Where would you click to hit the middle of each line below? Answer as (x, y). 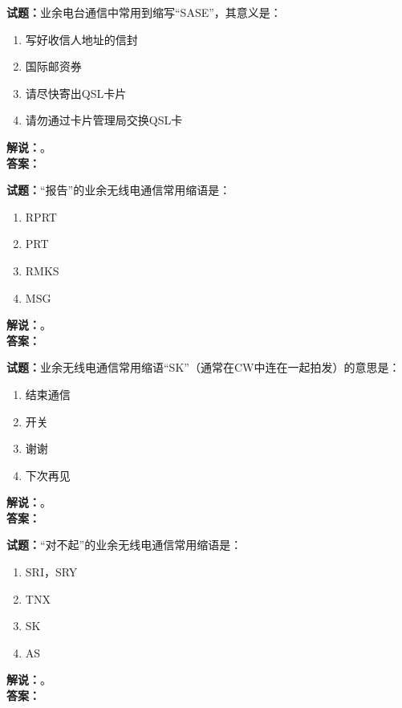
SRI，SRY (51, 572)
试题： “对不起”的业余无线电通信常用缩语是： (124, 545)
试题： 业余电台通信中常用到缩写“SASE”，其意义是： (144, 12)
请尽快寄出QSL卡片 (76, 93)
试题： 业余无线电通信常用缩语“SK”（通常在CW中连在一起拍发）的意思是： (203, 367)
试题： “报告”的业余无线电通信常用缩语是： (119, 190)
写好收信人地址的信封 (81, 39)
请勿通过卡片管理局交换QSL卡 (104, 120)
